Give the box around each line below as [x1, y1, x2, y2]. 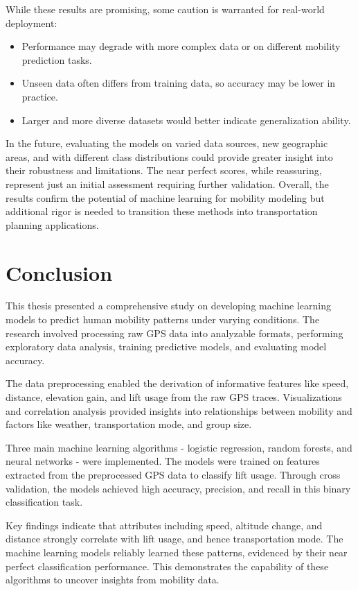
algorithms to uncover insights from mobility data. [6, 572, 220, 587]
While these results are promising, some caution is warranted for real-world [6, 2, 325, 16]
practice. [21, 89, 58, 103]
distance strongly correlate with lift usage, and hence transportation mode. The [6, 531, 343, 546]
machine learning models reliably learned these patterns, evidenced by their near [6, 545, 348, 559]
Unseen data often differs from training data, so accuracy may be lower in [21, 76, 336, 90]
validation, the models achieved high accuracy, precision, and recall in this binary [6, 481, 351, 495]
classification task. [6, 495, 83, 509]
